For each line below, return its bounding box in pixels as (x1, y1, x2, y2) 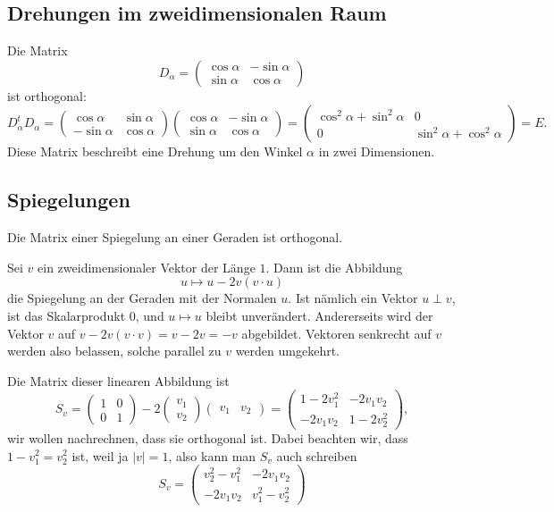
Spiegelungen (7, 186, 130, 214)
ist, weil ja (71, 446, 129, 465)
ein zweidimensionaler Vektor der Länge (38, 257, 256, 276)
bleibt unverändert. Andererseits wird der (206, 306, 433, 324)
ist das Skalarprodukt (7, 306, 126, 324)
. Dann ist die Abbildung (265, 257, 403, 276)
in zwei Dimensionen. (318, 142, 435, 161)
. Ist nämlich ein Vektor (288, 289, 418, 307)
